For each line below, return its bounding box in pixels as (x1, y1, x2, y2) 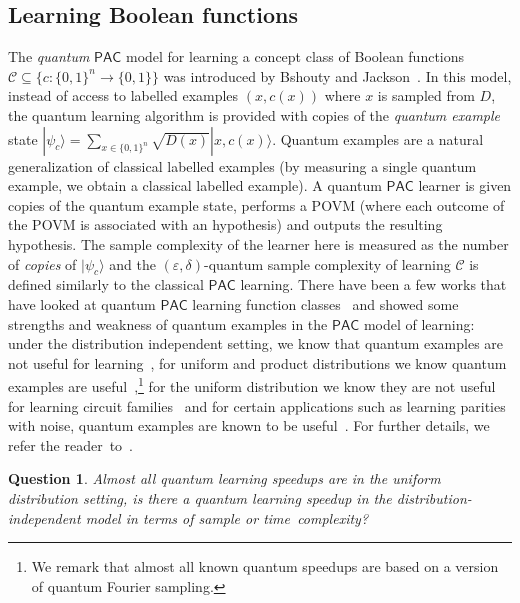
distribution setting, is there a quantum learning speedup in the (8, 487, 392, 508)
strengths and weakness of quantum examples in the (8, 313, 328, 334)
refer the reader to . (8, 434, 134, 455)
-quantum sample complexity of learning (204, 253, 451, 274)
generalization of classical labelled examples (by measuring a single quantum (8, 155, 477, 176)
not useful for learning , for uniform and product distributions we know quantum (8, 352, 507, 373)
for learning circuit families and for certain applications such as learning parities (8, 395, 506, 416)
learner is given (418, 175, 512, 196)
